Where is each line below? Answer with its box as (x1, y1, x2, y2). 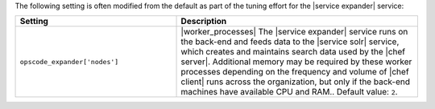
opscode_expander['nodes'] (19, 57, 119, 66)
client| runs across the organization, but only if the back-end (180, 76, 411, 87)
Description (180, 16, 227, 27)
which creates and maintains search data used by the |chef (180, 46, 406, 58)
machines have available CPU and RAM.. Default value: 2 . (180, 87, 398, 98)
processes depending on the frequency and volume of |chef (180, 67, 410, 78)
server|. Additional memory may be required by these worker (180, 56, 412, 67)
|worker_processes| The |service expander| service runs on (180, 26, 408, 38)
